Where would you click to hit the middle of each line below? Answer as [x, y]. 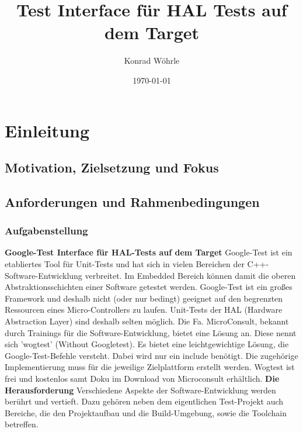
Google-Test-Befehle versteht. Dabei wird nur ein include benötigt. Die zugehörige [151, 355]
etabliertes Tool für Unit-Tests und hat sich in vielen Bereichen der [125, 264]
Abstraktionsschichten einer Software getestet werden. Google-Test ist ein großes [149, 287]
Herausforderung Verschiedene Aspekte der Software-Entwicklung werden [140, 390]
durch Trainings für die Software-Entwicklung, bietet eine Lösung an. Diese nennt [151, 332]
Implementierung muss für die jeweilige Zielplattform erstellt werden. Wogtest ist [150, 367]
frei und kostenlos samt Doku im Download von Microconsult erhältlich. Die [142, 378]
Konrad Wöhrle [152, 61]
